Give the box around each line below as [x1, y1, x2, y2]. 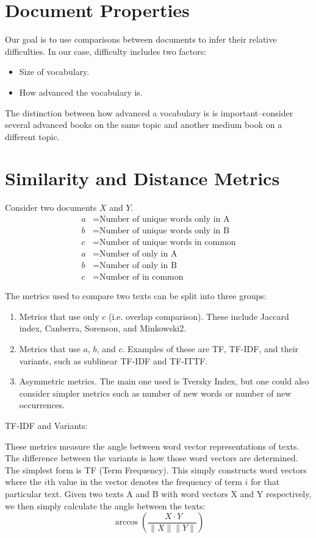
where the [5, 475, 41, 488]
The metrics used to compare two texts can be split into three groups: [5, 289, 267, 302]
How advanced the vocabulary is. [19, 85, 143, 98]
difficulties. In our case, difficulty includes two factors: [5, 44, 207, 57]
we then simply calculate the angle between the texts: [5, 499, 206, 512]
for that [251, 475, 280, 488]
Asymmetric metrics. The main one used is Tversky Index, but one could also [19, 375, 309, 388]
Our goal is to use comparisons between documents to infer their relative [5, 33, 277, 46]
